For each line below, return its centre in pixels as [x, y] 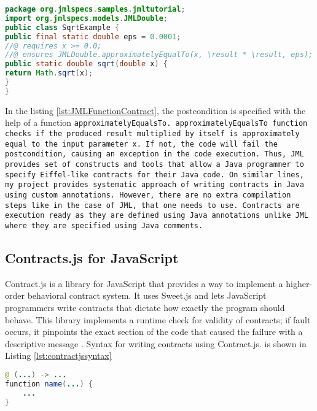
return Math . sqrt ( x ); [49, 73]
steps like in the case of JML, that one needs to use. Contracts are [152, 205]
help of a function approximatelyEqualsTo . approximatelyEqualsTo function [156, 122]
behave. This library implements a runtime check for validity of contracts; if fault [158, 319]
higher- [299, 283]
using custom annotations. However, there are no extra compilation [148, 195]
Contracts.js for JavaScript [92, 257]
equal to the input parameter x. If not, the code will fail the [141, 144]
